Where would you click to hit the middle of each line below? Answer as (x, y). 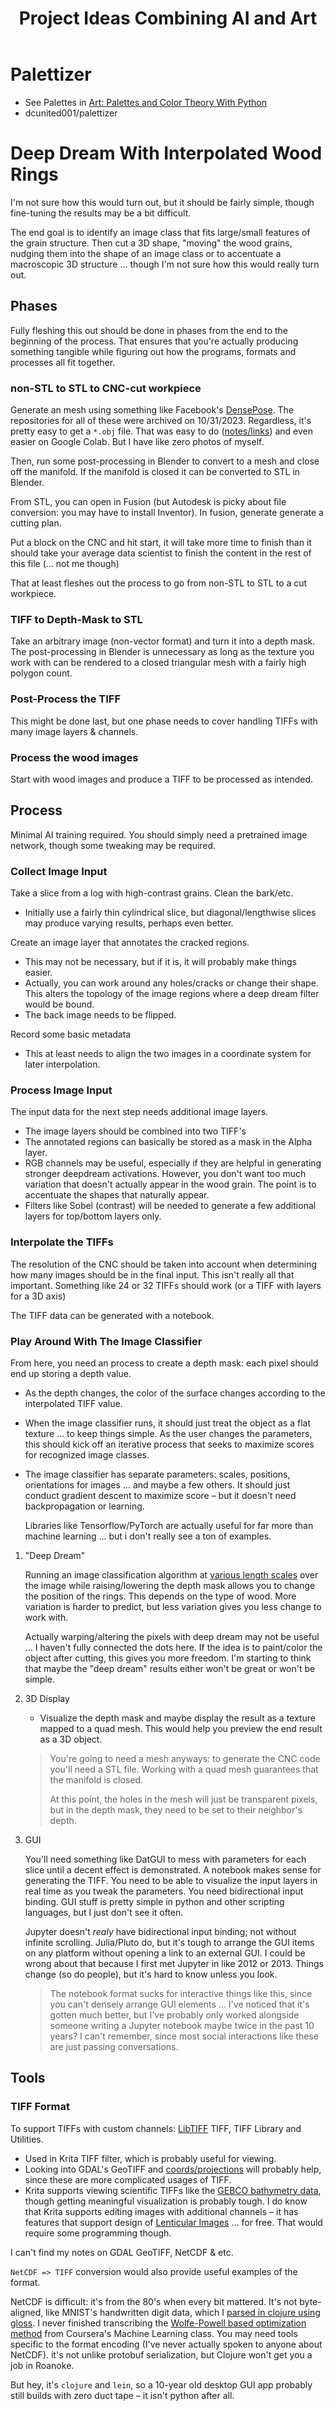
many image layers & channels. (74, 731)
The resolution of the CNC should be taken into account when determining (164, 1264)
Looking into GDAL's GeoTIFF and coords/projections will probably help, (173, 2169)
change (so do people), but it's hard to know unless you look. (151, 1974)
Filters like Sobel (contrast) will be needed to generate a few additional (170, 1206)
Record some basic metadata (71, 1034)
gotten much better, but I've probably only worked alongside (174, 2014)
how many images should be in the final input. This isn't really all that (152, 1274)
